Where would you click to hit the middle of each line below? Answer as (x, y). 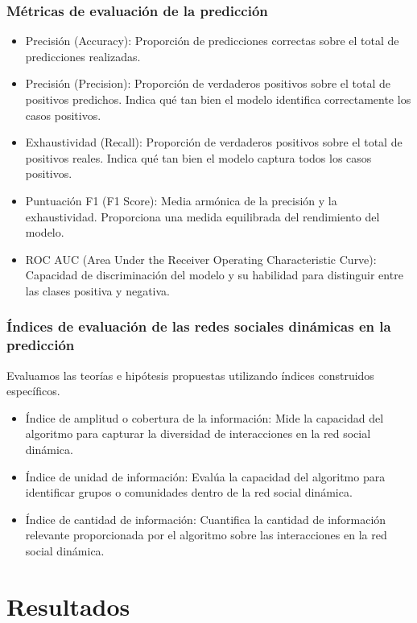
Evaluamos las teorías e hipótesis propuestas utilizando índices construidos (190, 375)
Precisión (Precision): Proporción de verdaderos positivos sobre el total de (208, 83)
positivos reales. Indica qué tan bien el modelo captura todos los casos (198, 157)
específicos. (33, 391)
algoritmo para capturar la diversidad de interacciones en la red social (198, 433)
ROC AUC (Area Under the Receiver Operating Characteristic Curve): (201, 259)
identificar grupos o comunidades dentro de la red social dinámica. (189, 492)
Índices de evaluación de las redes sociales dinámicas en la (199, 326)
